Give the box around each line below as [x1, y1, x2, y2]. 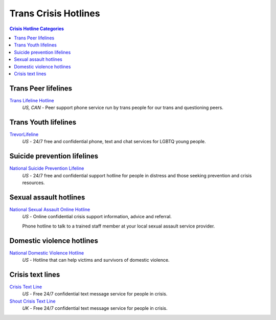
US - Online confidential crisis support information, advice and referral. [22, 214, 172, 220]
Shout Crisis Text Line [9, 298, 56, 304]
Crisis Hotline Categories [9, 26, 64, 32]
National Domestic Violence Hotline [9, 249, 84, 256]
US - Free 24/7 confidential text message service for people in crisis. [22, 291, 168, 297]
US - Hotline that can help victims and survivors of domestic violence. [22, 257, 170, 263]
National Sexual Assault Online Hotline [9, 207, 90, 213]
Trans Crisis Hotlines [9, 8, 100, 19]
